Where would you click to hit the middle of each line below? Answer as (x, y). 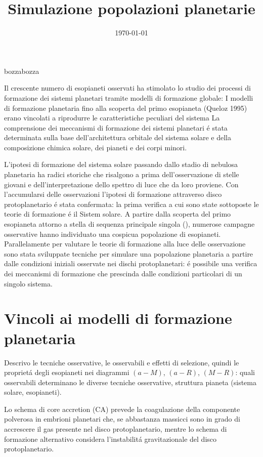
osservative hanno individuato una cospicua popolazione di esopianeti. (113, 234)
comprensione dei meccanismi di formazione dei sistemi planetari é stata (116, 127)
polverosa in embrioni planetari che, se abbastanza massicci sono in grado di (122, 419)
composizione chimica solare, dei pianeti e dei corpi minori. (96, 147)
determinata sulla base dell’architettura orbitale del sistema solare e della (118, 137)
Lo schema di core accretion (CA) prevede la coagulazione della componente (122, 409)
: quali (245, 372)
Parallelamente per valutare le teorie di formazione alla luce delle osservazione (125, 244)
